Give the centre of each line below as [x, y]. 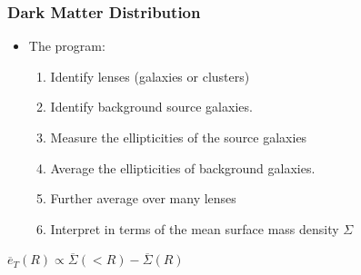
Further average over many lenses [143, 198]
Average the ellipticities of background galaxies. [183, 167]
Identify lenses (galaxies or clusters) [150, 76]
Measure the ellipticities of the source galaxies [179, 137]
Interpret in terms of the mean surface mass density [195, 228]
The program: [67, 46]
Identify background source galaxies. [151, 107]
